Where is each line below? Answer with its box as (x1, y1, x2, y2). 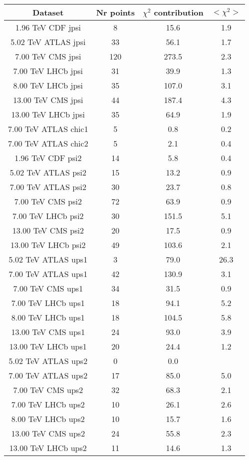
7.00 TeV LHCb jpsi (13, 65, 83, 76)
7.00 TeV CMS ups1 (13, 282, 83, 294)
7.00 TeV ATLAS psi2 (9, 181, 86, 192)
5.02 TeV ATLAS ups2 (8, 355, 88, 366)
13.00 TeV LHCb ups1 (9, 340, 87, 352)
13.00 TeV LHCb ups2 (9, 442, 87, 453)
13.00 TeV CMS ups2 (11, 427, 85, 439)
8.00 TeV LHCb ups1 (11, 311, 85, 323)
